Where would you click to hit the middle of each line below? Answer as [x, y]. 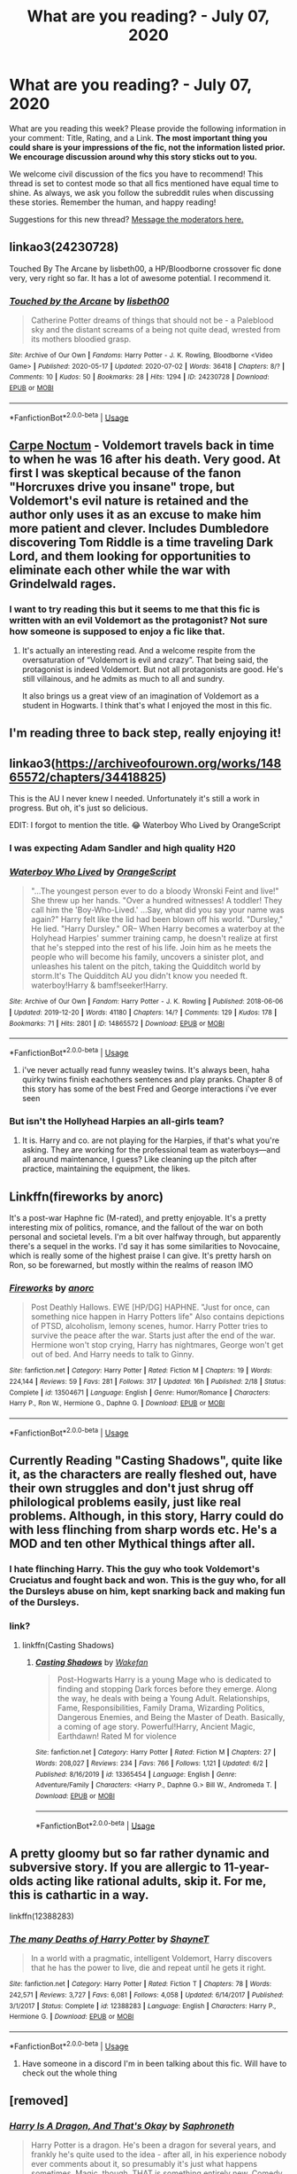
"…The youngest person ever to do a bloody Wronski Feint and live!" [155, 891]
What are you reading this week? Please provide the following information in [148, 128]
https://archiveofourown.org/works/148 [168, 763]
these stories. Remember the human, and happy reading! [113, 202]
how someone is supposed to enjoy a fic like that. [117, 631]
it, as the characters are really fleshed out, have [143, 1475]
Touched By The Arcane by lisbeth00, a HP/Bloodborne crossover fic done [145, 269]
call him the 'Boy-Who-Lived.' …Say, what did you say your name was [157, 910]
